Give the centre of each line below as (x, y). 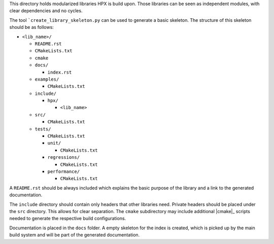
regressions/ (64, 158)
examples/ (47, 79)
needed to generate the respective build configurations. (68, 219)
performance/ (64, 171)
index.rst (60, 72)
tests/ (43, 129)
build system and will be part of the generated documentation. (75, 235)
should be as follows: (32, 27)
